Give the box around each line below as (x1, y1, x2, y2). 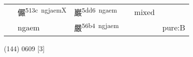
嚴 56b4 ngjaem (74, 21, 119, 34)
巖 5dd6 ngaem (74, 5, 117, 18)
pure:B (162, 21, 185, 33)
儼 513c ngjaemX (17, 5, 67, 18)
